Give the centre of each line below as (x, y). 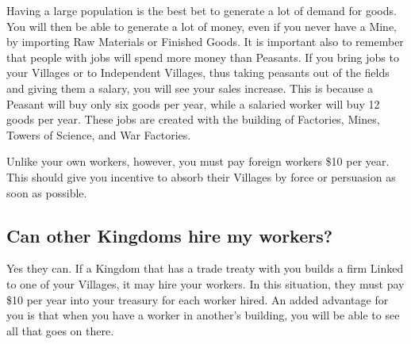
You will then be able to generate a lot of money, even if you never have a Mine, (202, 26)
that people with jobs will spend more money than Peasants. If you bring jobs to (203, 57)
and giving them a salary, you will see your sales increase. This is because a (190, 88)
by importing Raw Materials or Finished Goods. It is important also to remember (205, 42)
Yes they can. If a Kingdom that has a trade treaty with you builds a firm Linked (205, 268)
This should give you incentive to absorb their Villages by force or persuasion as (201, 176)
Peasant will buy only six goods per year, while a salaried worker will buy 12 (193, 103)
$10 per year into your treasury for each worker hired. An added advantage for (198, 299)
